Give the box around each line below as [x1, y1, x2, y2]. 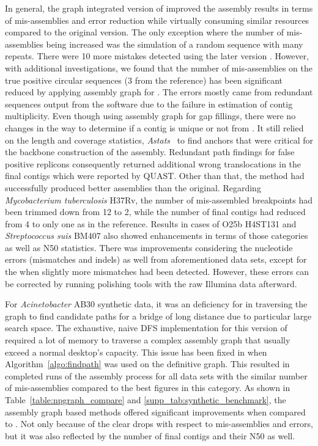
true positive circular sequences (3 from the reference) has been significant [5, 73, 283, 86]
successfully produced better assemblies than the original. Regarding [5, 181, 261, 194]
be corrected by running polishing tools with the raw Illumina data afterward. [5, 277, 297, 290]
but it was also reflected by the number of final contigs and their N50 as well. [5, 429, 295, 442]
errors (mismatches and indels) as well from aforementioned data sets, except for [5, 253, 307, 266]
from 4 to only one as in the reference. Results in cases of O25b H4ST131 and [5, 217, 297, 230]
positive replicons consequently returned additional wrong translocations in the [5, 157, 301, 170]
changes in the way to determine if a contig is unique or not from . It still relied [5, 121, 304, 134]
